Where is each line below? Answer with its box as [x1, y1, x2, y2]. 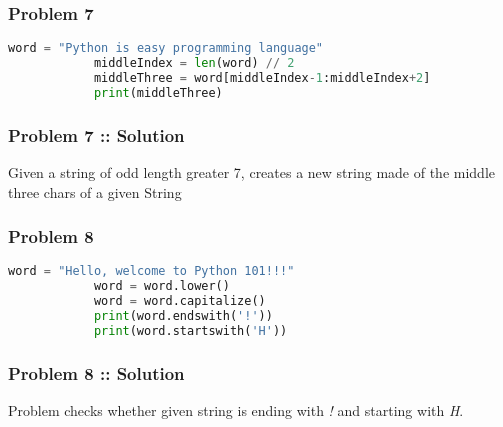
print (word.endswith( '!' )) [93, 308, 273, 323]
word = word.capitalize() [93, 294, 266, 309]
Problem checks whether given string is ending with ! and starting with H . [8, 399, 464, 420]
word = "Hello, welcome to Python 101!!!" [8, 264, 295, 279]
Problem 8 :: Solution [8, 360, 185, 385]
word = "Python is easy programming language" [8, 41, 324, 56]
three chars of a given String [8, 181, 182, 202]
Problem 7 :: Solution [8, 122, 185, 147]
